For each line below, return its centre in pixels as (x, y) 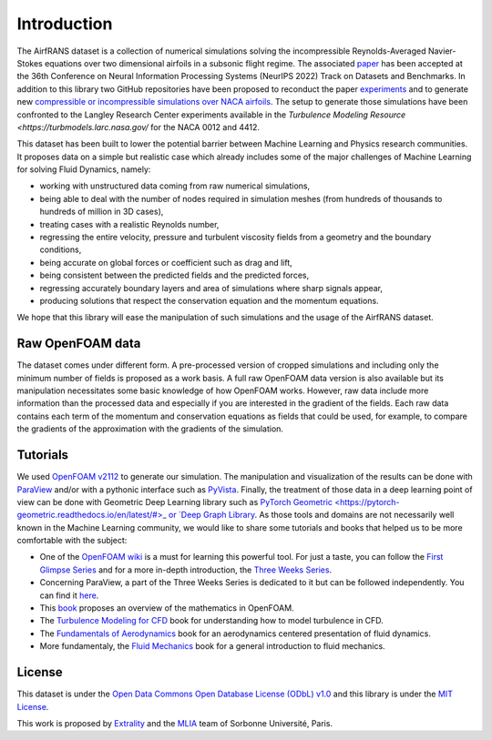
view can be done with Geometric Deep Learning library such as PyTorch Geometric (174, 502)
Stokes (30, 63)
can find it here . (69, 595)
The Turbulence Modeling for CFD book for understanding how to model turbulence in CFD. (212, 621)
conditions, (61, 249)
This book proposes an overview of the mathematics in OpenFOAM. (167, 608)
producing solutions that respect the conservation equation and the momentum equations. (209, 300)
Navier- (442, 51)
